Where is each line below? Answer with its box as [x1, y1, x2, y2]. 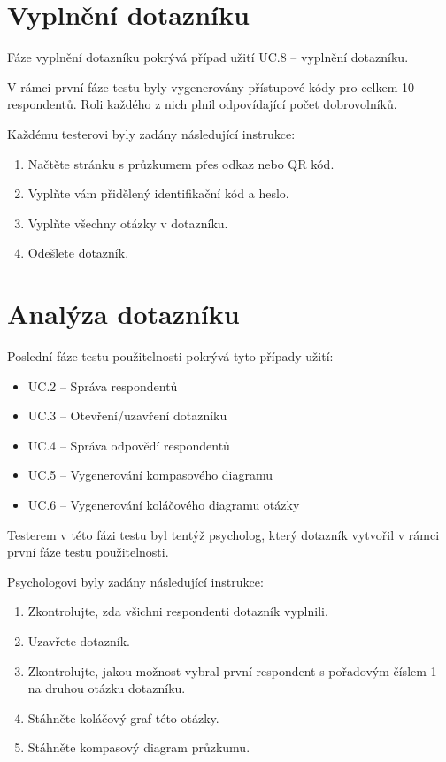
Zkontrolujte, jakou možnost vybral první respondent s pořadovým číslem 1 [27, 661, 437, 680]
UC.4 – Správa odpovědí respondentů [27, 435, 230, 454]
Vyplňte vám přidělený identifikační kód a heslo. [27, 184, 289, 203]
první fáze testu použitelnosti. [7, 543, 169, 561]
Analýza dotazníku [7, 296, 240, 332]
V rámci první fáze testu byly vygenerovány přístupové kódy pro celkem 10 [7, 77, 415, 96]
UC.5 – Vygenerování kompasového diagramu [27, 466, 273, 484]
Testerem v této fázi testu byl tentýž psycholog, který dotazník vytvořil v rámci [7, 525, 440, 543]
